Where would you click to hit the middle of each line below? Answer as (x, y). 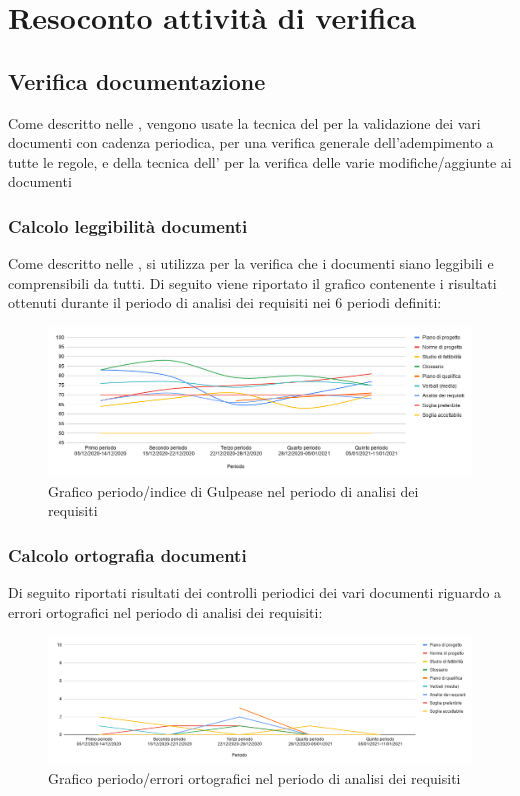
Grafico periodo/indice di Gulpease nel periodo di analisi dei (233, 490)
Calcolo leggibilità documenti (128, 225)
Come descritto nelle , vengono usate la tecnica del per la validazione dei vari (244, 122)
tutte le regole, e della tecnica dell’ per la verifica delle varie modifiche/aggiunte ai (260, 161)
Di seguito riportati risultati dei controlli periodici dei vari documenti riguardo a (255, 592)
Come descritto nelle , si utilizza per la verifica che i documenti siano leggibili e (251, 263)
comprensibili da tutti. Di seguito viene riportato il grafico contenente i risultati (252, 282)
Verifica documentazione (137, 80)
